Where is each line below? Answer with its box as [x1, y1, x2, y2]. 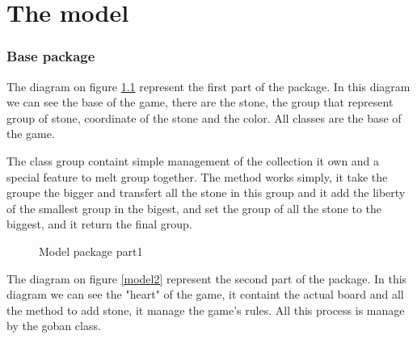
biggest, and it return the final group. [6, 216, 192, 232]
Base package [6, 46, 95, 66]
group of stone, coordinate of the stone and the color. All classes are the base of [6, 109, 402, 126]
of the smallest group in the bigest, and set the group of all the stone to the [6, 199, 382, 216]
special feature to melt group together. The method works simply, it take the [6, 168, 388, 185]
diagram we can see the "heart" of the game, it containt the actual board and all [6, 286, 404, 303]
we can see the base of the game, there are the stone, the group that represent [6, 94, 394, 111]
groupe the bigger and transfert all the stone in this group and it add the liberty [6, 184, 406, 201]
